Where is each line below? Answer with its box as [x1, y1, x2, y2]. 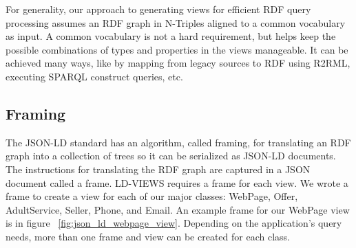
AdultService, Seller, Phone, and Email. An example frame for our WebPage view [6, 202, 350, 216]
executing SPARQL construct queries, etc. [6, 69, 183, 83]
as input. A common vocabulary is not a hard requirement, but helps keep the [6, 29, 336, 43]
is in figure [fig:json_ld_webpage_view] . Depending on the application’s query [6, 216, 342, 230]
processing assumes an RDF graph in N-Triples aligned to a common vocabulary [6, 15, 346, 30]
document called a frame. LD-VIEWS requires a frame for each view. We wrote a [6, 175, 348, 190]
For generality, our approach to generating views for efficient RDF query [6, 2, 311, 16]
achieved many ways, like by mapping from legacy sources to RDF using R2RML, [6, 56, 350, 70]
